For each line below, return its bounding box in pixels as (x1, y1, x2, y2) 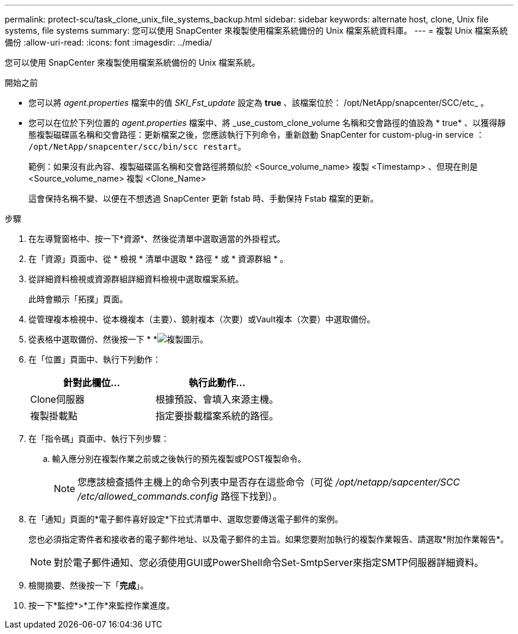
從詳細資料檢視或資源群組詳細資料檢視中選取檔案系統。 (28, 274, 244, 284)
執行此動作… (189, 377, 246, 389)
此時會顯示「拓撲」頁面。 (28, 294, 128, 304)
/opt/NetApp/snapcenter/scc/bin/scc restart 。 (28, 141, 247, 151)
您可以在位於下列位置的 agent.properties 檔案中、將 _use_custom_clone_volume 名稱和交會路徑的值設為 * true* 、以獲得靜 (28, 118, 506, 128)
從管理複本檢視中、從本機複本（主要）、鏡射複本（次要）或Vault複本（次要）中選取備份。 (28, 314, 375, 324)
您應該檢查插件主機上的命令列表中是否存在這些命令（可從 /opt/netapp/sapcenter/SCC (77, 476, 460, 488)
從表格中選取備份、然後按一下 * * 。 (28, 334, 208, 344)
